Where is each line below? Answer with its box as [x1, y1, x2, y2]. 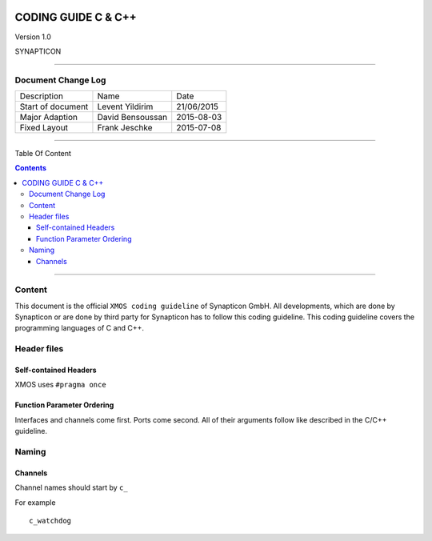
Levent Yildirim [97, 101, 154, 112]
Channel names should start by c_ [14, 483, 128, 492]
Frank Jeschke [97, 122, 153, 134]
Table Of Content [14, 149, 72, 158]
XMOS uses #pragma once [14, 380, 107, 390]
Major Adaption [19, 112, 78, 123]
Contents [14, 163, 47, 173]
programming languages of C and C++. [14, 323, 144, 333]
